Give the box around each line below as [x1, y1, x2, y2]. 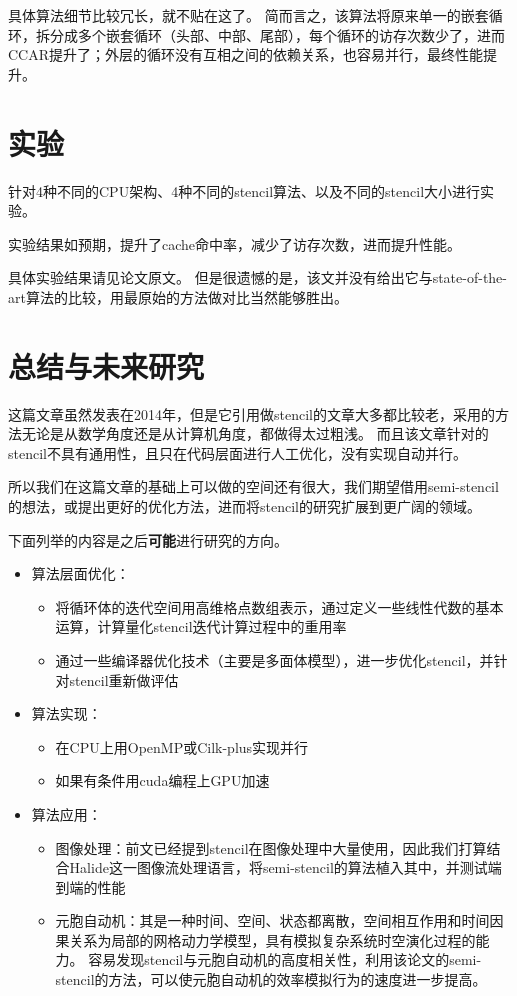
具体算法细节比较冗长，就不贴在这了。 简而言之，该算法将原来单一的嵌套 [8, 5, 489, 25]
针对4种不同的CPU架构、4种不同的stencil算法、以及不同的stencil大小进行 [8, 180, 481, 201]
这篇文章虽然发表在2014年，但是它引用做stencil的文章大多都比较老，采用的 [8, 403, 495, 424]
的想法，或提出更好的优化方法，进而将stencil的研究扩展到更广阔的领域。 [8, 495, 481, 516]
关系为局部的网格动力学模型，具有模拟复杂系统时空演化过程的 [69, 929, 476, 950]
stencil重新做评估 [69, 669, 179, 690]
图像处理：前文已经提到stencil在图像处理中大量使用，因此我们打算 [55, 837, 487, 858]
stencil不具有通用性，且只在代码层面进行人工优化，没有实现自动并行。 [8, 442, 467, 463]
